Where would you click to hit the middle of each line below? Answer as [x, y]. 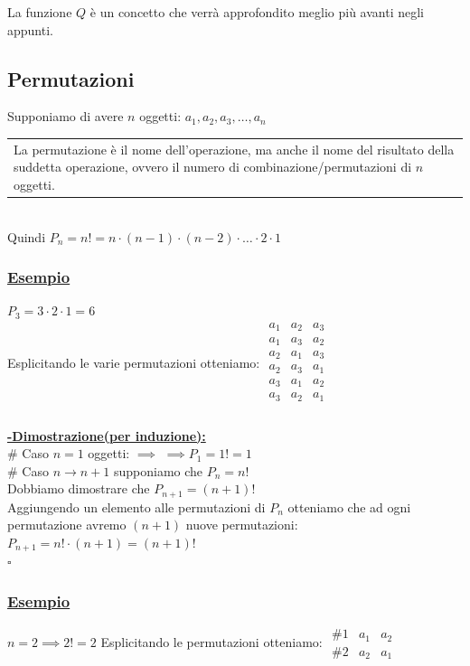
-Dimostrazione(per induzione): [107, 435]
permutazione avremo [67, 525]
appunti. [30, 29]
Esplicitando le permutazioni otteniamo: [211, 642]
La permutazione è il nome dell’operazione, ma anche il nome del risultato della [234, 149]
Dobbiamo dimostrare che [79, 488]
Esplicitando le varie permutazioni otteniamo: [134, 362]
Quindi [27, 236]
